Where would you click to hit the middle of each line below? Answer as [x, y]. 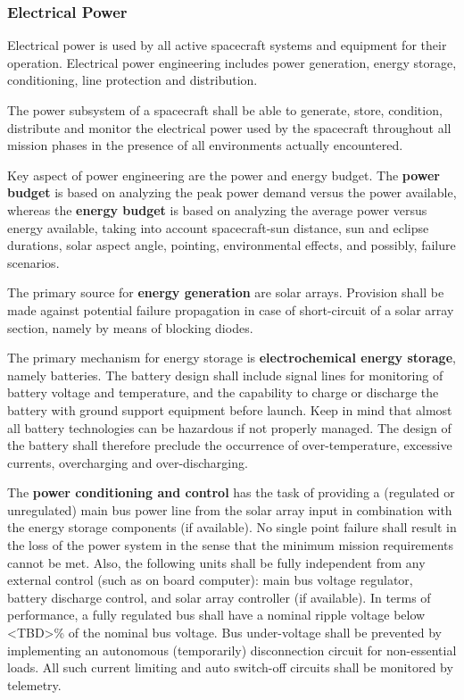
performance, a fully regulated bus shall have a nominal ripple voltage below [216, 615]
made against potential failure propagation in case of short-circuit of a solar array [231, 309]
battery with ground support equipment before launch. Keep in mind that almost [230, 409]
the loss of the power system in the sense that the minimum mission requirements [231, 545]
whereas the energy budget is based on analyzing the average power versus [217, 209]
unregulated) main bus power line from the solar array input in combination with [230, 509]
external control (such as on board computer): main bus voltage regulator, [210, 580]
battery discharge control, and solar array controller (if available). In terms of [219, 597]
